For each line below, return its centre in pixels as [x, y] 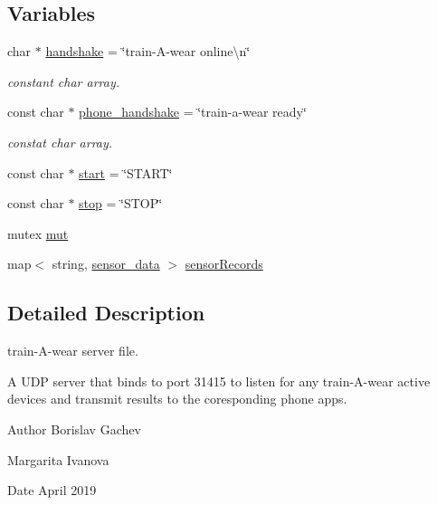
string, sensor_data [106, 264]
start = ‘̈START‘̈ [126, 172]
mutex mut [38, 233]
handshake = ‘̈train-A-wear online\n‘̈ [148, 51]
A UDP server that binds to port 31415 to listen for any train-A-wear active [219, 381]
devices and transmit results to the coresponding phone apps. [177, 399]
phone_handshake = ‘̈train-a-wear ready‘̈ [193, 112]
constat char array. [60, 142]
